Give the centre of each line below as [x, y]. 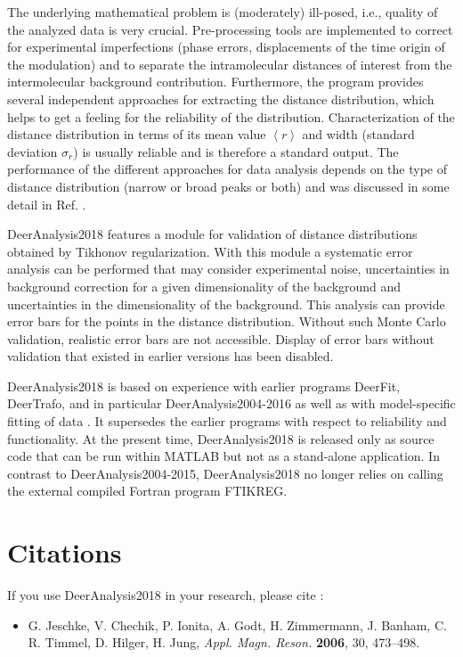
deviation [32, 151]
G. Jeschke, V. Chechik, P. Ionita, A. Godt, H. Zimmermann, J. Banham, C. [237, 624]
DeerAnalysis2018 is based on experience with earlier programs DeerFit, [204, 386]
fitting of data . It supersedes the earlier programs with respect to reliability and [227, 421]
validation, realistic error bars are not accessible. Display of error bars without [221, 338]
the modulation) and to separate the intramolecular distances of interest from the [230, 64]
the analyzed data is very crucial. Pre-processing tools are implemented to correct [230, 29]
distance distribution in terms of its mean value [137, 134]
